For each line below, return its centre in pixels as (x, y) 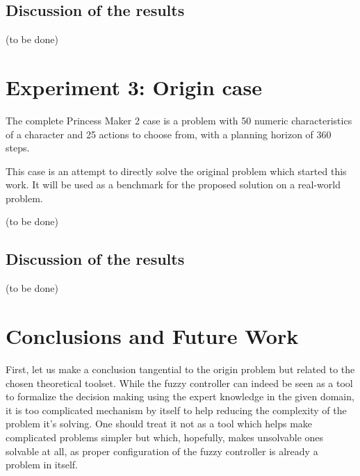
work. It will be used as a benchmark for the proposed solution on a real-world (173, 184)
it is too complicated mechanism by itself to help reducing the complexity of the (176, 410)
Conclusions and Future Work (152, 336)
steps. (18, 148)
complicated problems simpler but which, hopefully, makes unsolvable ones (165, 437)
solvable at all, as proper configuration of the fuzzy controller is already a (162, 451)
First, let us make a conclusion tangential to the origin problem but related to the (180, 369)
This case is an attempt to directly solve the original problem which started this (176, 171)
